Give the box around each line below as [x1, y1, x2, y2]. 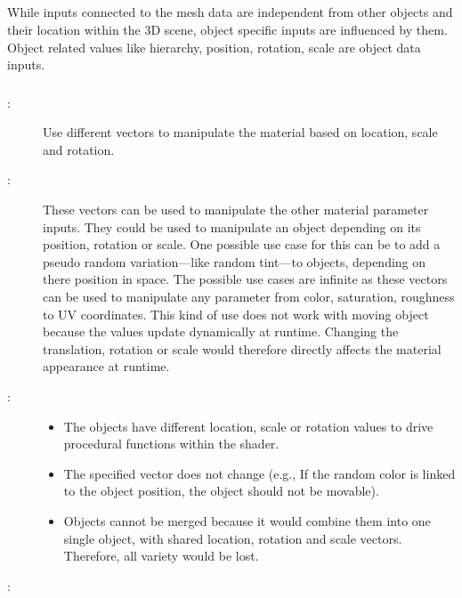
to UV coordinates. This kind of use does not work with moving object [43, 304, 429, 323]
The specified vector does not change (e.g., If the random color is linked [63, 464, 456, 482]
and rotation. [43, 140, 115, 158]
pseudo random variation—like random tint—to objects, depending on [43, 252, 426, 271]
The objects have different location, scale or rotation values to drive [63, 416, 434, 435]
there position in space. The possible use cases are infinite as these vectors [43, 270, 448, 288]
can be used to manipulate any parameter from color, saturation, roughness [43, 287, 455, 306]
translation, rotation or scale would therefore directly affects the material [43, 339, 442, 358]
